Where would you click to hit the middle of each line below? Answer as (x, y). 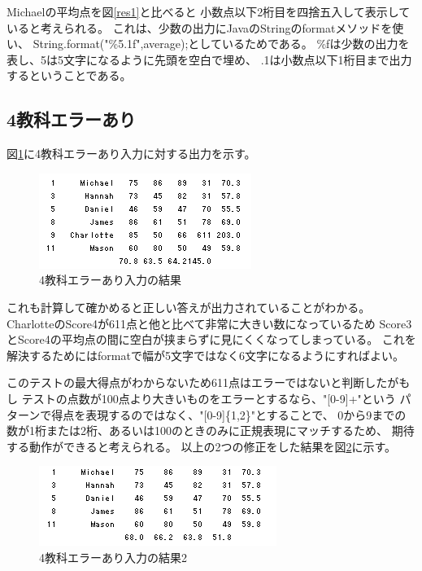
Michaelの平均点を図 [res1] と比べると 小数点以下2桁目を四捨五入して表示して (209, 11)
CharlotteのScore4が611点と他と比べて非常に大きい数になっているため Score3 (209, 323)
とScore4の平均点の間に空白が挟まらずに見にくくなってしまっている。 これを (211, 339)
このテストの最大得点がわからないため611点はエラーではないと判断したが (203, 382)
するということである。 (69, 75)
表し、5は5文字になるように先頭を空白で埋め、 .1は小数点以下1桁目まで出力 (209, 59)
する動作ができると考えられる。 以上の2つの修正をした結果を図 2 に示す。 (201, 446)
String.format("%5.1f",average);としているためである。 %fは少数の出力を (221, 44)
